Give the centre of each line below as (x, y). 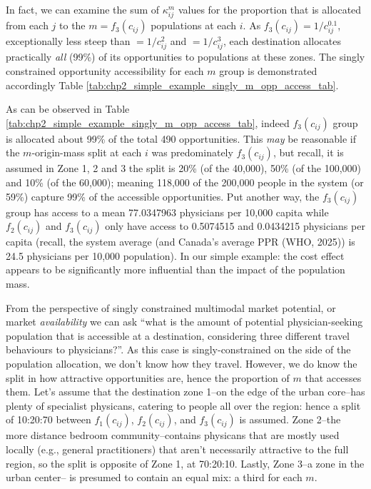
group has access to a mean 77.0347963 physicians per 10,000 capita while (167, 212)
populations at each (194, 25)
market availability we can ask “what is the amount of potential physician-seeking (184, 322)
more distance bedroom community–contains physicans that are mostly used (173, 435)
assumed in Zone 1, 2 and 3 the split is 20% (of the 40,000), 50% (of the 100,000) (184, 168)
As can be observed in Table (68, 109)
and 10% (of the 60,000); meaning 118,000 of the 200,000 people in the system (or (185, 182)
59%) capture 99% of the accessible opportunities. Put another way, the (163, 196)
